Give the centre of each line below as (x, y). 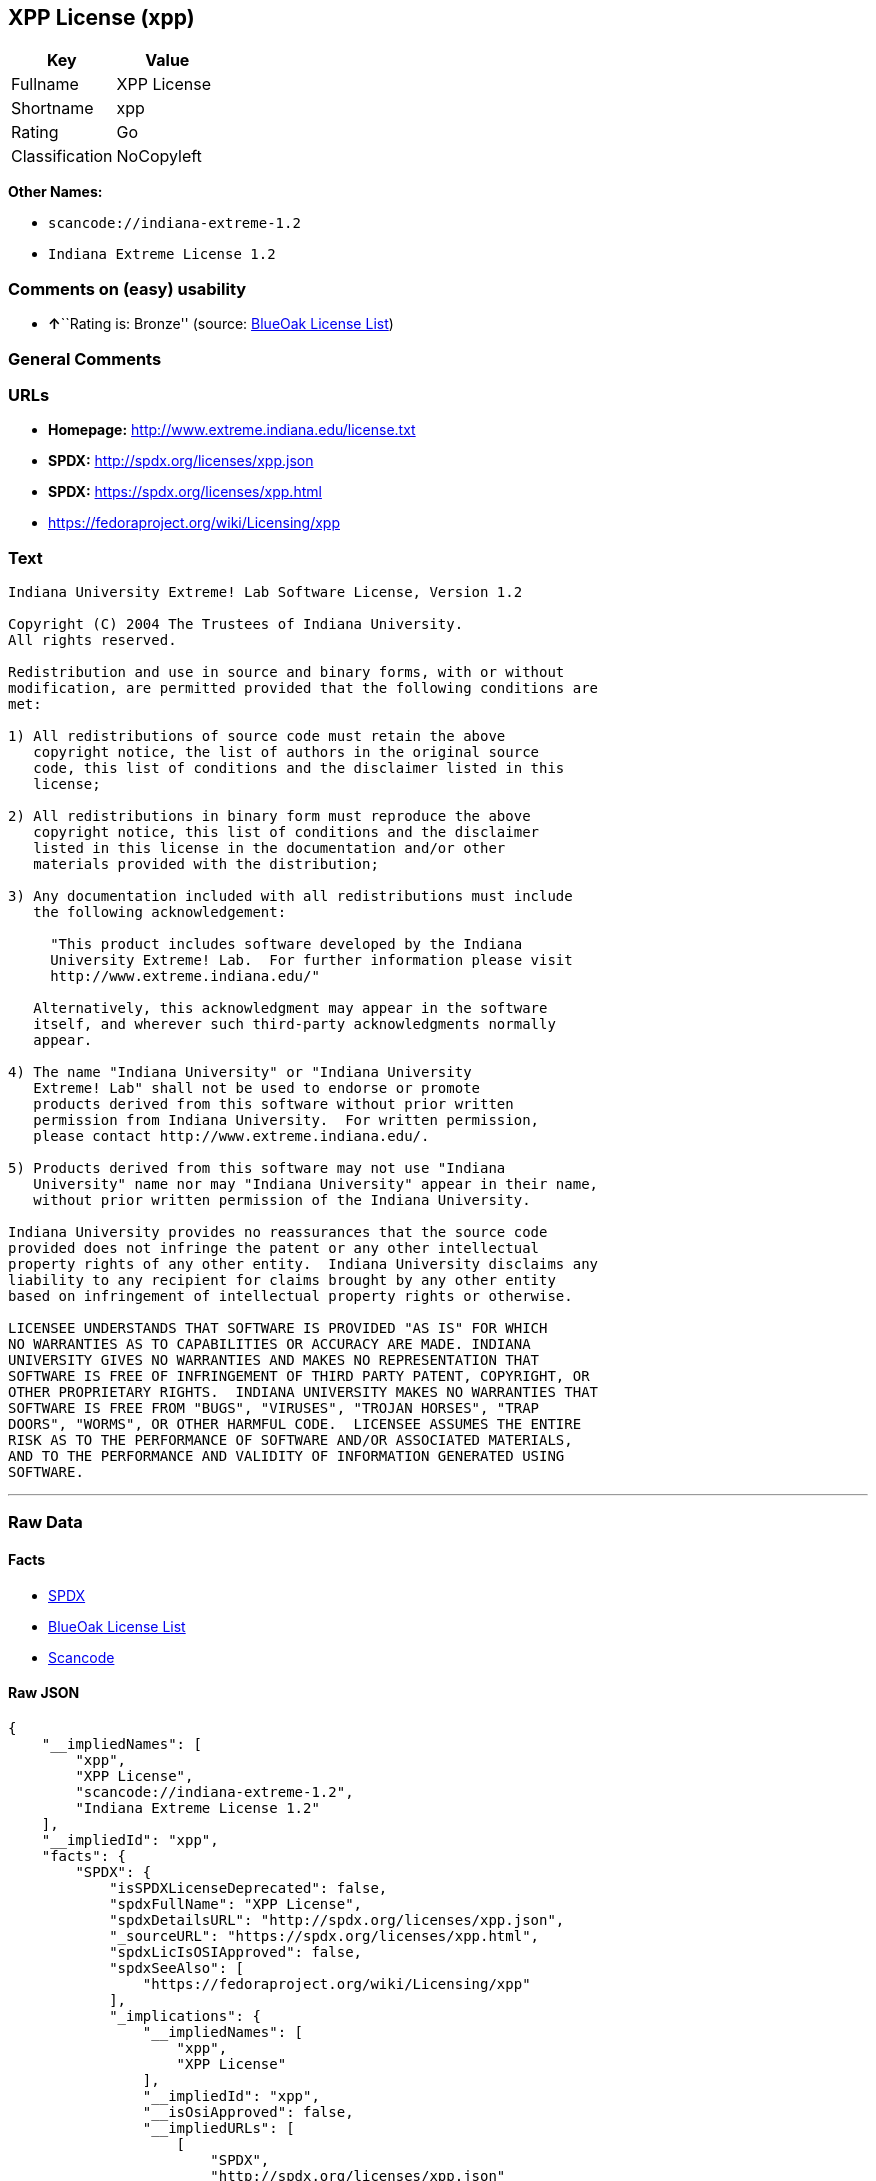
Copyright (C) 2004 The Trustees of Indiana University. (236, 624)
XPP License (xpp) (101, 17)
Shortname (52, 108)
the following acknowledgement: (160, 912)
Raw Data (45, 1522)
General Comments (85, 358)
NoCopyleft (159, 156)
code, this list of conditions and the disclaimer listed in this (299, 768)
